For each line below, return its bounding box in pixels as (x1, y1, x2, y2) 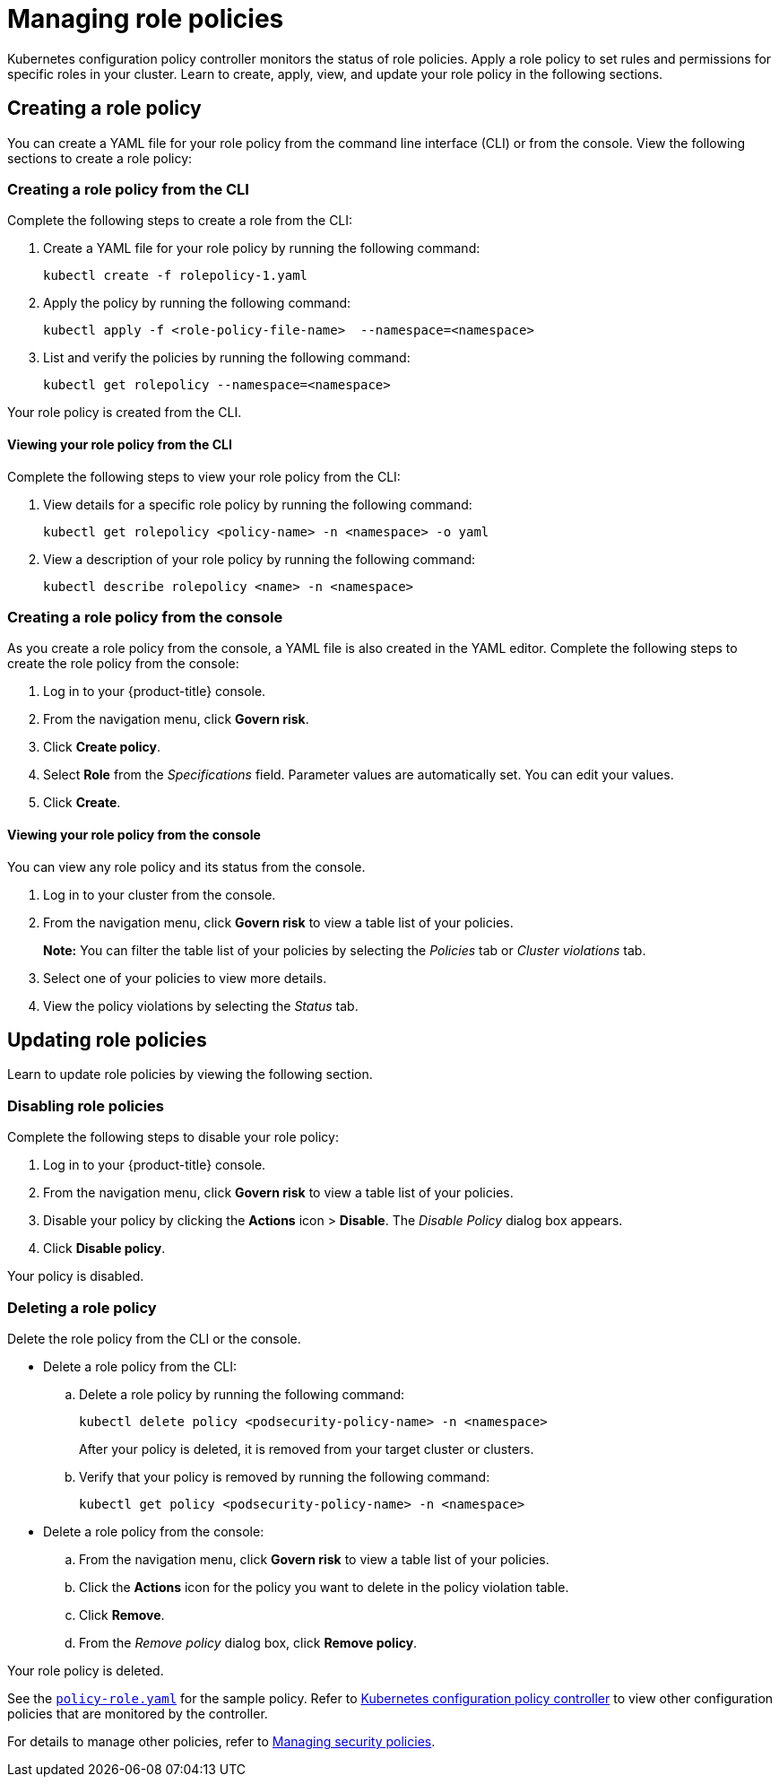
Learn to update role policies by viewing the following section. (7, 1066, 373, 1083)
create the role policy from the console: (7, 656, 239, 672)
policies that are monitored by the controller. (7, 1705, 268, 1721)
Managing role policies (7, 4, 284, 34)
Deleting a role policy (7, 1298, 157, 1317)
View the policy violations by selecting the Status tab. (43, 997, 359, 1014)
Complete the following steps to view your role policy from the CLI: (7, 468, 401, 484)
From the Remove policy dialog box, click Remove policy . (79, 1634, 418, 1650)
